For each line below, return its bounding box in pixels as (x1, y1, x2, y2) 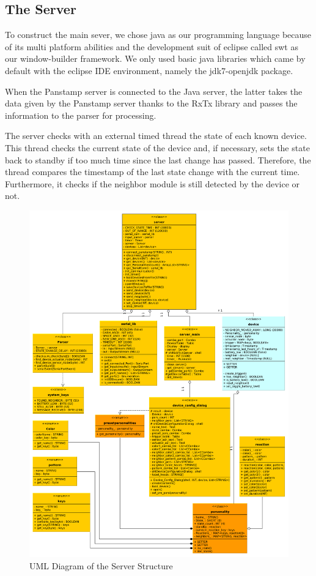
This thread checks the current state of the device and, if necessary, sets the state (5, 141, 310, 154)
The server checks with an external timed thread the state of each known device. (5, 129, 307, 142)
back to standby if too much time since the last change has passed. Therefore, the (5, 153, 311, 166)
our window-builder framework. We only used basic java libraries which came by (5, 52, 306, 65)
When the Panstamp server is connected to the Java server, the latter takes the (5, 84, 303, 97)
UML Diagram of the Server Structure (29, 559, 173, 572)
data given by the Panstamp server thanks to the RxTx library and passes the (5, 97, 298, 110)
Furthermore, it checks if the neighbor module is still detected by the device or (5, 177, 300, 190)
